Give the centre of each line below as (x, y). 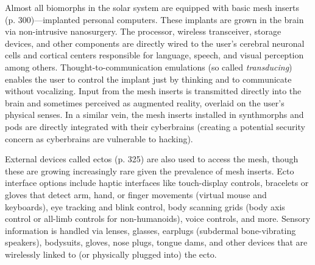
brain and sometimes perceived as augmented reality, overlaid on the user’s (145, 102)
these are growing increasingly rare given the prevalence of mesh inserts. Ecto (150, 170)
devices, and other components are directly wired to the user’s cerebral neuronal (155, 43)
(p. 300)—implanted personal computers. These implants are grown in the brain (154, 19)
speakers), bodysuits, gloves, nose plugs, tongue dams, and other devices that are (156, 242)
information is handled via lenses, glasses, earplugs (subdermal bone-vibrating (150, 230)
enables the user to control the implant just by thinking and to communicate (148, 79)
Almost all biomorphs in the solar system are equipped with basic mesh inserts (152, 7)
